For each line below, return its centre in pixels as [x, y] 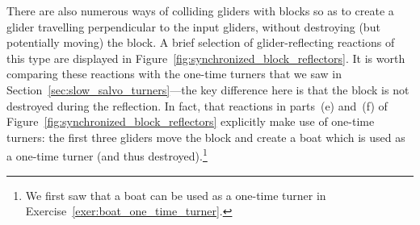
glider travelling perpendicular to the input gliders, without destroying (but [193, 26]
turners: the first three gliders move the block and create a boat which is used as [206, 137]
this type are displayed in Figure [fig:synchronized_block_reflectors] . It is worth [206, 58]
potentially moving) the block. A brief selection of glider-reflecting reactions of [201, 42]
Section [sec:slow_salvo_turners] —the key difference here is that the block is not [208, 89]
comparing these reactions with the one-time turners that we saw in [174, 74]
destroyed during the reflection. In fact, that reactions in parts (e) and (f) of [197, 105]
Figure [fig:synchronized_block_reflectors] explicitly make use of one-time [191, 121]
